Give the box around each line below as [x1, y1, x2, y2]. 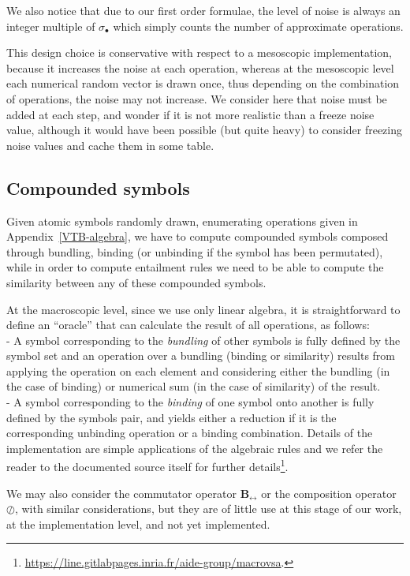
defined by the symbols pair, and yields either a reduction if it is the [6, 409, 337, 425]
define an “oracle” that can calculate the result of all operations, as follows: [6, 316, 370, 333]
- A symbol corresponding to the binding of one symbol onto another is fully [6, 394, 375, 410]
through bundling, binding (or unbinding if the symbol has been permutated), [6, 243, 383, 260]
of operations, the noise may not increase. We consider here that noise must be [6, 90, 387, 107]
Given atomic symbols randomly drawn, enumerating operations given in [6, 212, 358, 229]
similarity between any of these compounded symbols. [6, 274, 266, 290]
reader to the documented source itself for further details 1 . [6, 456, 289, 475]
